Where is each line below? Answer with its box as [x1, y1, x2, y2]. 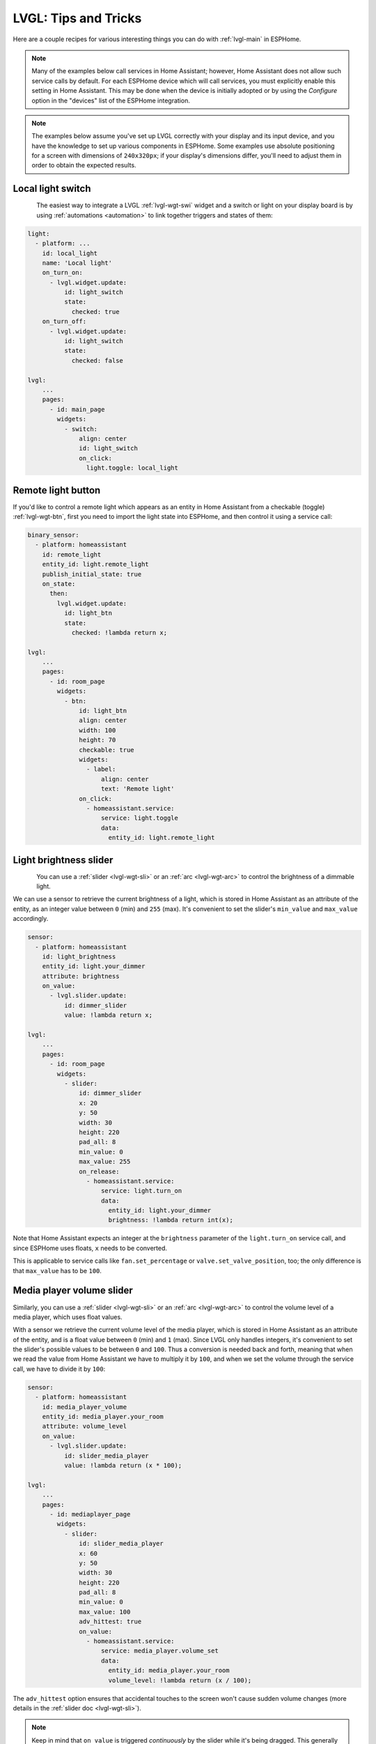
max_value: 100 [79, 1608, 131, 1616]
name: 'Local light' [42, 259, 113, 266]
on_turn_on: [42, 269, 84, 277]
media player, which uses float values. [13, 1312, 123, 1321]
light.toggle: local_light [86, 464, 179, 472]
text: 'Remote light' [101, 785, 175, 793]
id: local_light [42, 249, 97, 257]
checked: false [71, 356, 123, 364]
